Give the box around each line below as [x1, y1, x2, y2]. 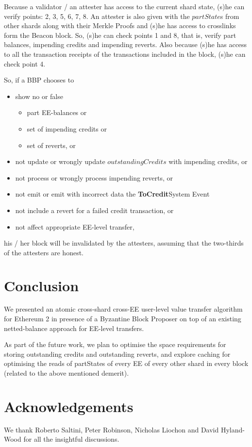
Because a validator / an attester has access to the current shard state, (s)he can [4, 1, 245, 11]
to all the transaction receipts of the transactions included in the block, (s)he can [4, 49, 246, 59]
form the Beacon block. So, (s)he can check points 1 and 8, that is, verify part [4, 30, 236, 40]
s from [220, 11, 239, 21]
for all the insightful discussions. [23, 434, 119, 444]
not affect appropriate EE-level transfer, [15, 221, 134, 232]
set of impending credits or [27, 123, 107, 133]
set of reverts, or [27, 140, 76, 150]
